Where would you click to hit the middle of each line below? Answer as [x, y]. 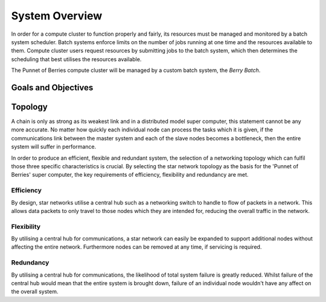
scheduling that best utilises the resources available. [76, 59]
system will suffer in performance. [54, 147]
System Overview [57, 16]
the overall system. [35, 292]
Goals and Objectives [52, 87]
